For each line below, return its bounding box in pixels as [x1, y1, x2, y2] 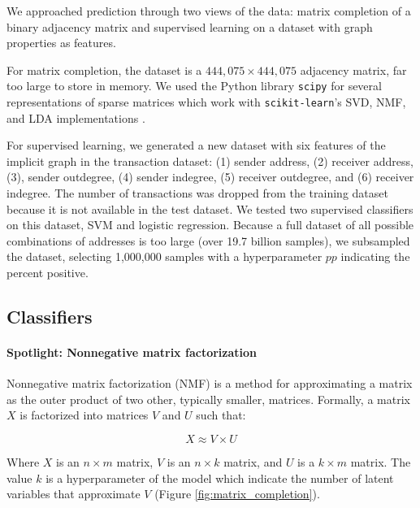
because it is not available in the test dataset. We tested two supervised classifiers [6, 200, 414, 217]
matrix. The [350, 453, 411, 470]
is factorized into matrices [19, 406, 149, 423]
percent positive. [6, 264, 89, 281]
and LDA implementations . [6, 109, 145, 126]
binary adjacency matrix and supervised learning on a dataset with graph [6, 18, 373, 35]
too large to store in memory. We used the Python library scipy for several [6, 77, 382, 94]
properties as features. [6, 34, 116, 51]
